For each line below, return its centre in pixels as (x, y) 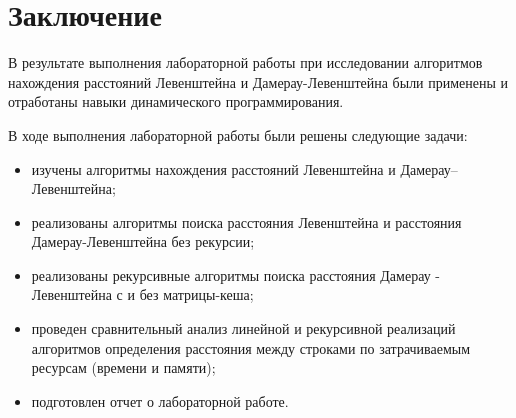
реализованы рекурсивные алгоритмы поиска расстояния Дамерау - (235, 274)
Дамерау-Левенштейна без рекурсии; (143, 241)
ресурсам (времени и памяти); (123, 367)
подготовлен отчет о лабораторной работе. (160, 400)
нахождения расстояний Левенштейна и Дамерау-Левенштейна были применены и (258, 81)
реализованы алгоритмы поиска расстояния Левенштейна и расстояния (246, 221)
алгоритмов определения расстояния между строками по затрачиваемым (251, 347)
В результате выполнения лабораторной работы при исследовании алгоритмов (245, 62)
